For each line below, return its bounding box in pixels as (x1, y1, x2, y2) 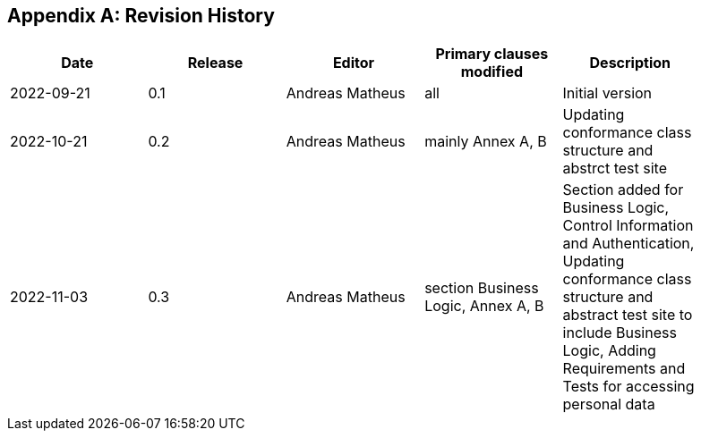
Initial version (562, 84, 653, 103)
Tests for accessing (562, 377, 695, 396)
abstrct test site (562, 159, 667, 178)
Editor (332, 54, 375, 72)
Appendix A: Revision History (7, 4, 275, 27)
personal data (562, 395, 655, 414)
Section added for (562, 181, 684, 199)
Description (589, 54, 671, 72)
